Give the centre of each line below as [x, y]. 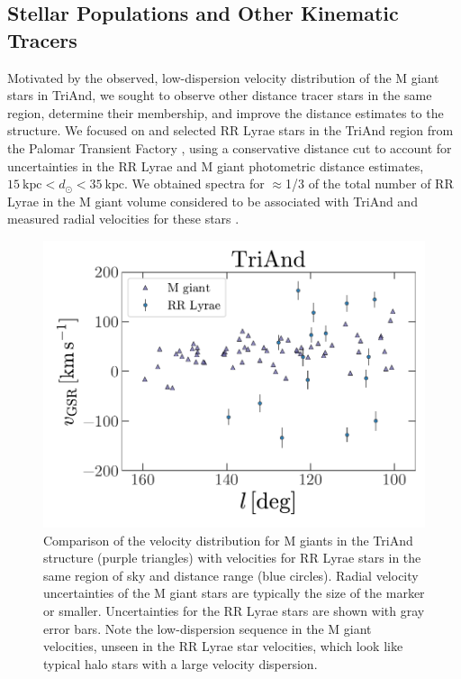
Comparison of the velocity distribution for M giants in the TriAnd [228, 540]
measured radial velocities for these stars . [123, 219]
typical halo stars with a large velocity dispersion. [181, 663]
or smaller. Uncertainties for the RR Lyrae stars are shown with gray [234, 610]
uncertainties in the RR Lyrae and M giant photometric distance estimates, [216, 165]
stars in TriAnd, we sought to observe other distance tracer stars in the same [220, 95]
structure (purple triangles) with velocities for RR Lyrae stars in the [232, 558]
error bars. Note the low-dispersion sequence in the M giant [208, 628]
